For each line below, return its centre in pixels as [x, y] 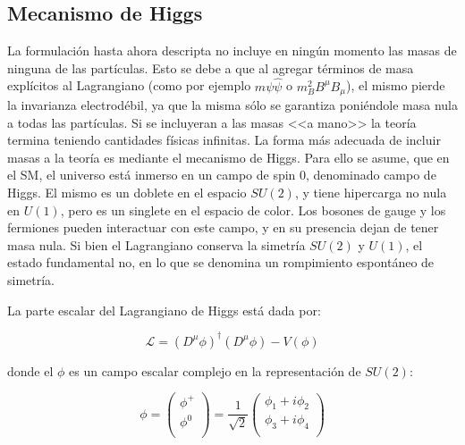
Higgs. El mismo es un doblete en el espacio [127, 193]
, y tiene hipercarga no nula [371, 193]
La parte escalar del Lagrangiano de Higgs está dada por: [164, 310]
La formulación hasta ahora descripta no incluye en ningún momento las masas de [232, 50]
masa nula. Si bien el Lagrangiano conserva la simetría [156, 244]
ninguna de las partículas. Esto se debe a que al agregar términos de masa [211, 67]
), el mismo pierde [395, 85]
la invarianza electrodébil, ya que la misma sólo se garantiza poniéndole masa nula [233, 105]
